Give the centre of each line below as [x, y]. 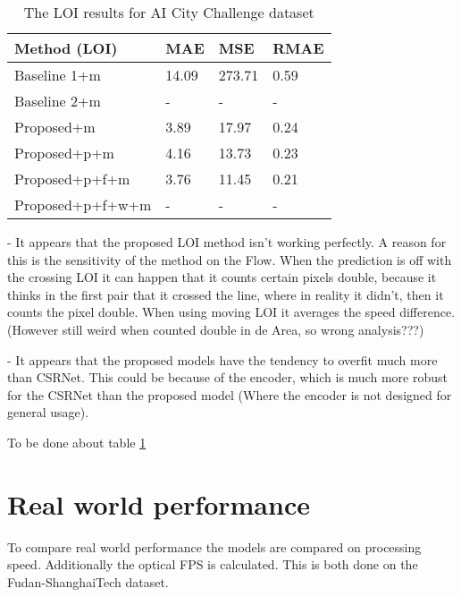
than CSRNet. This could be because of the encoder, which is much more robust [227, 377]
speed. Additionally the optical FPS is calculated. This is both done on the [213, 564]
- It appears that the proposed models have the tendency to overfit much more [222, 359]
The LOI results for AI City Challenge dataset [169, 12]
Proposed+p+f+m [72, 179]
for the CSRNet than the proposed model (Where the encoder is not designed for [230, 394]
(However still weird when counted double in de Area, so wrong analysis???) [216, 329]
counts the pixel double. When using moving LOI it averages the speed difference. [231, 312]
